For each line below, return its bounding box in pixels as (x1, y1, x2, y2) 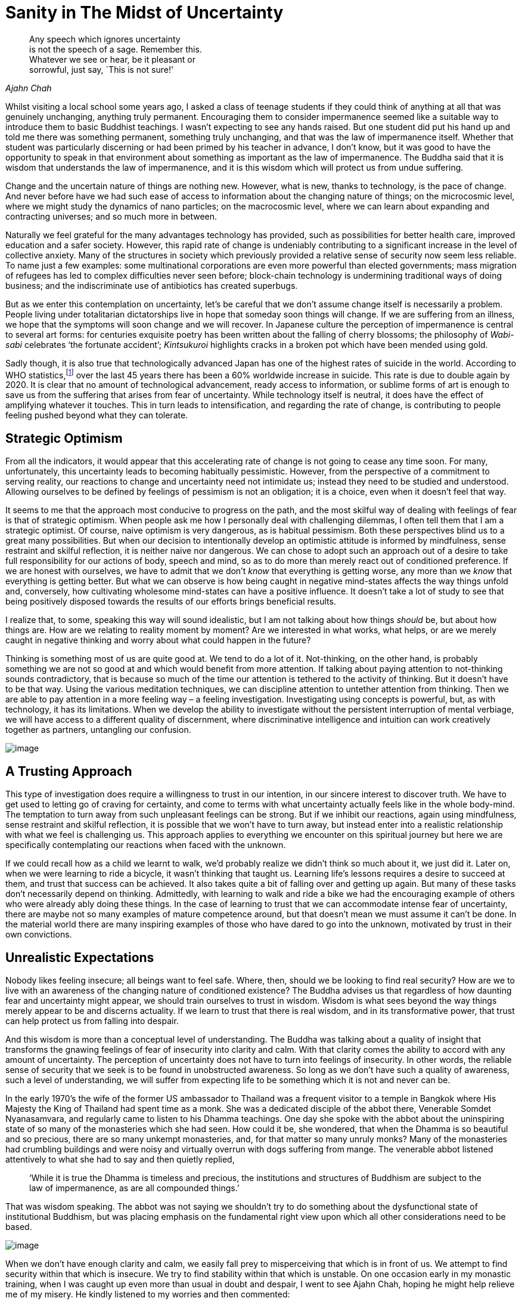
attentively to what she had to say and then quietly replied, (5, 1154, 235, 1164)
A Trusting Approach (5, 763, 132, 779)
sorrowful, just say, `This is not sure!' (29, 64, 174, 75)
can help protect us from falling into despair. (5, 1015, 179, 1026)
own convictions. (5, 929, 72, 940)
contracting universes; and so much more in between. (5, 211, 218, 221)
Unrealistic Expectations (5, 949, 154, 965)
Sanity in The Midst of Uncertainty (5, 2, 284, 23)
